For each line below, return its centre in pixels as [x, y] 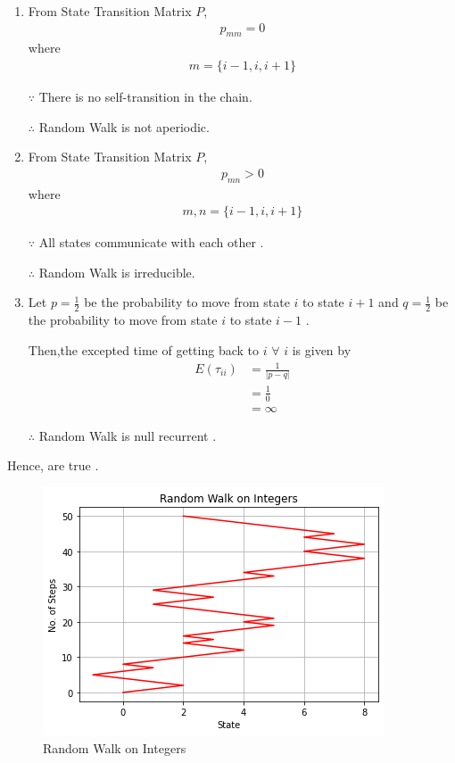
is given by [322, 349]
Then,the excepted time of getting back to [143, 349]
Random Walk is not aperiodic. [124, 126]
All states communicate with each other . [151, 242]
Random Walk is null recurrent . [128, 435]
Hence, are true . [53, 465]
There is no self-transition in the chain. [145, 97]
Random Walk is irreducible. [117, 272]
